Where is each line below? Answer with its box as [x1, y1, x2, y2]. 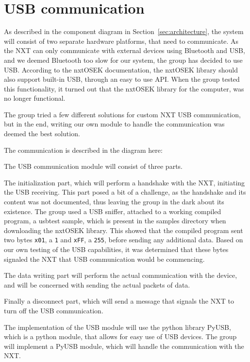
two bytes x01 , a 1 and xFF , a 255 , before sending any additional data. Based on [4, 235, 243, 245]
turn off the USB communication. [4, 306, 103, 316]
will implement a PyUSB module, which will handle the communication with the [4, 341, 244, 351]
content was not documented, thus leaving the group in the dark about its [4, 197, 224, 207]
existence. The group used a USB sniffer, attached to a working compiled [4, 206, 221, 216]
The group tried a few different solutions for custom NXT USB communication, [4, 109, 241, 119]
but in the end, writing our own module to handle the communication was [4, 119, 225, 129]
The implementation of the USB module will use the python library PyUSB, [4, 322, 231, 332]
